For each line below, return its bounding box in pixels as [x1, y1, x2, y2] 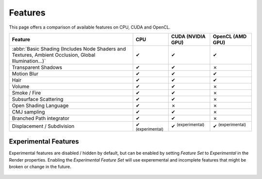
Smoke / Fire [12, 89, 41, 96]
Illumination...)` [12, 57, 46, 64]
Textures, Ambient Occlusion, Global [12, 51, 96, 58]
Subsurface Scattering [12, 96, 64, 102]
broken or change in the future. [9, 163, 71, 169]
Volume [12, 83, 30, 90]
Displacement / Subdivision [12, 123, 75, 130]
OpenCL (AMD [213, 33, 247, 40]
